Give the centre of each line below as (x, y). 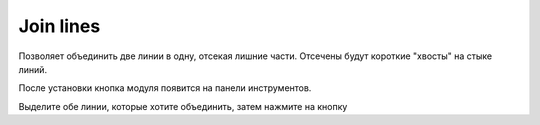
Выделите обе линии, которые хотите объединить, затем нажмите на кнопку (183, 106)
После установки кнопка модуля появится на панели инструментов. (165, 88)
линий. (33, 69)
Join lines (59, 26)
